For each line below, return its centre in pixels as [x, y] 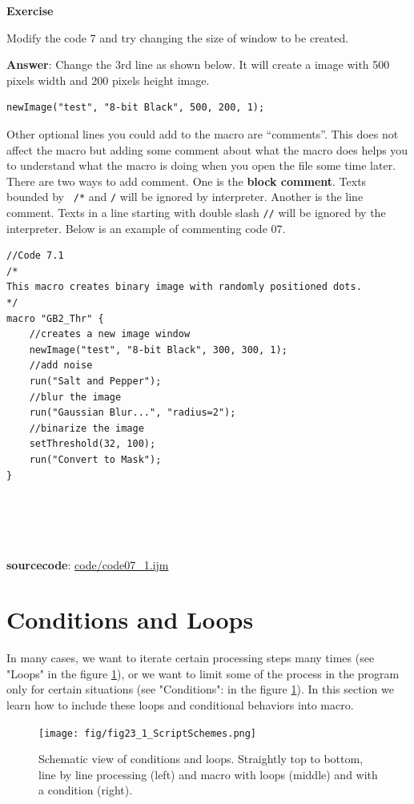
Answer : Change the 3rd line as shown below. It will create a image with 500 [198, 64]
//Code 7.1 [35, 256]
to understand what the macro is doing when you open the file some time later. [201, 165]
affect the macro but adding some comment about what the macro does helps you [207, 149]
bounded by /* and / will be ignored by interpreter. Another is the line [185, 197]
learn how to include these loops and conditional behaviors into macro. [180, 705]
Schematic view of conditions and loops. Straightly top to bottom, [201, 759]
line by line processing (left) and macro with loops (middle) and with [208, 774]
